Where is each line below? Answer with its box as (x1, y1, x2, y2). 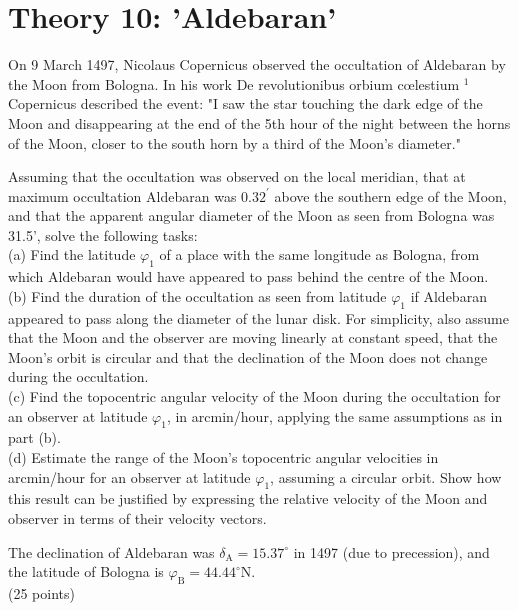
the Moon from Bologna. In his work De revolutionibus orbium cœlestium (8, 73, 460, 94)
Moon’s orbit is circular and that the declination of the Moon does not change (8, 346, 488, 367)
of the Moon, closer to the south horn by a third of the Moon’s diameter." (8, 132, 461, 153)
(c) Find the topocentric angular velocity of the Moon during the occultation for (8, 386, 501, 407)
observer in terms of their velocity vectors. (8, 508, 267, 528)
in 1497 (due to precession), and (293, 541, 490, 562)
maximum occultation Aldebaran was (8, 185, 237, 206)
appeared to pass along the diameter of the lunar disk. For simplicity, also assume (8, 307, 510, 328)
